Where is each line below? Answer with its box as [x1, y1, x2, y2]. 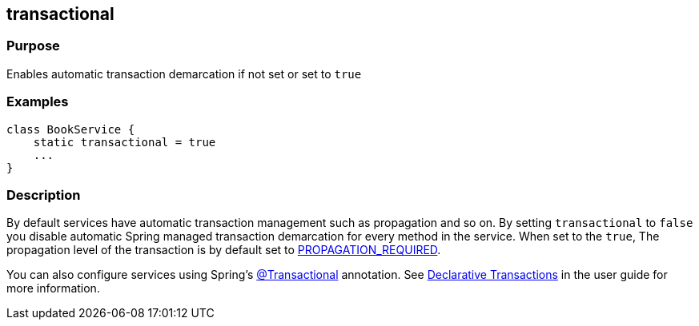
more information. [6, 281, 100, 296]
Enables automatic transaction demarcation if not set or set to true [6, 66, 362, 81]
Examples [6, 93, 69, 110]
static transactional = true [33, 135, 216, 149]
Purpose [6, 38, 60, 54]
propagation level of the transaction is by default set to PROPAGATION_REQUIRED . [6, 243, 441, 257]
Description [6, 186, 81, 203]
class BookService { [6, 122, 135, 136]
